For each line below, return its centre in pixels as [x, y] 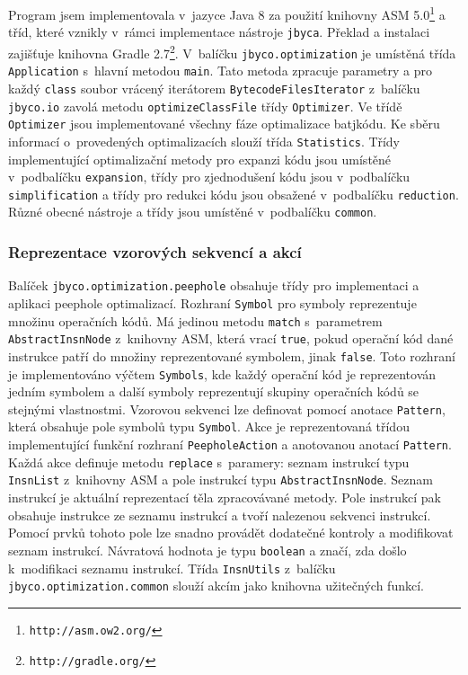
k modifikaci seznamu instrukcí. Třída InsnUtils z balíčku [172, 568]
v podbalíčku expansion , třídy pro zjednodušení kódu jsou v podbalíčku [209, 177]
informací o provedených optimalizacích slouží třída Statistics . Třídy [204, 141]
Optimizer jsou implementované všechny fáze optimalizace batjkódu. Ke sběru [224, 124]
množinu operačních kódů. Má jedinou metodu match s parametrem [195, 320]
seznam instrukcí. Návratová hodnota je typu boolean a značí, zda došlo [208, 550]
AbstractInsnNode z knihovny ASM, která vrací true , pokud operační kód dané [231, 338]
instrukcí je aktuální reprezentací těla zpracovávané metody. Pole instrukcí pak [225, 497]
